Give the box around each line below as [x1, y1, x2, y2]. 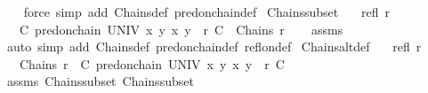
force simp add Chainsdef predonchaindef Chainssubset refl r [23, 3, 390, 20]
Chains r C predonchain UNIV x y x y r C [19, 54, 285, 73]
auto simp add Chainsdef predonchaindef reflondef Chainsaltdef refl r [6, 37, 422, 56]
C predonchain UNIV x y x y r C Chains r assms [19, 19, 343, 38]
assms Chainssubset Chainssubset [6, 72, 194, 90]
